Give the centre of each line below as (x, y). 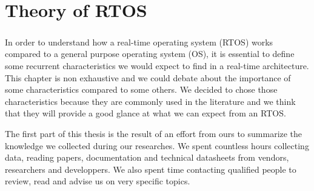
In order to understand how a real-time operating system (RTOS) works (139, 42)
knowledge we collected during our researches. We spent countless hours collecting (157, 145)
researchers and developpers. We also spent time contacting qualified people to (151, 169)
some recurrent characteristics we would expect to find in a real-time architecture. (157, 65)
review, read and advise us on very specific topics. (98, 181)
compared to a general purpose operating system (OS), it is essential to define (150, 54)
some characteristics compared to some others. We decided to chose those (141, 89)
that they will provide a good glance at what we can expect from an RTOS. (145, 113)
